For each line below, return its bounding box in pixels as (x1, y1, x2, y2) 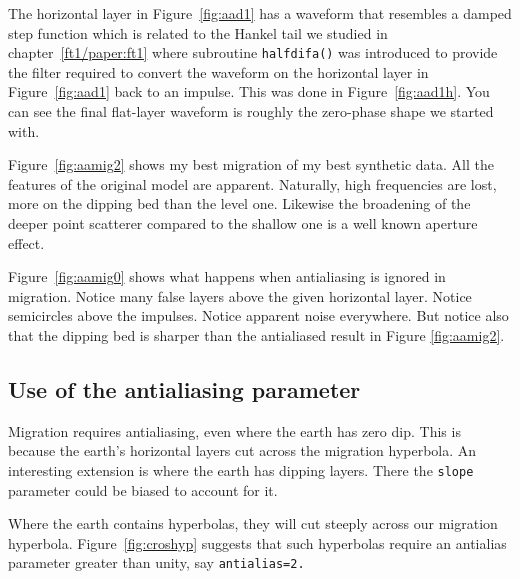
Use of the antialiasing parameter (8, 373, 361, 404)
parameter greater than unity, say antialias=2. (8, 552, 305, 573)
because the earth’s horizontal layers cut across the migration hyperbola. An (8, 440, 477, 461)
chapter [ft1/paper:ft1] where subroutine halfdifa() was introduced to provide (8, 42, 498, 63)
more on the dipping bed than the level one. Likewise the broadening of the (8, 193, 471, 214)
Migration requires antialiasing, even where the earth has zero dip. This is (8, 420, 461, 441)
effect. (8, 232, 45, 253)
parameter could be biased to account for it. (8, 479, 278, 500)
